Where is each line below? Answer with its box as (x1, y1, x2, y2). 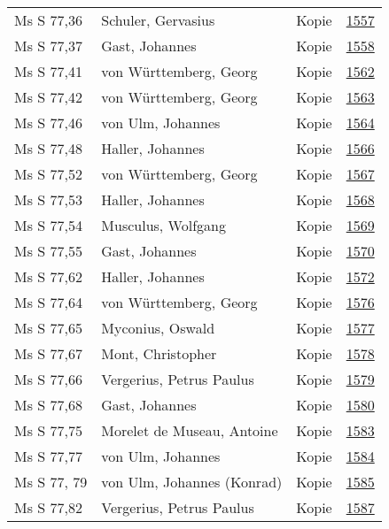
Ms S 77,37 (14, 35, 82, 56)
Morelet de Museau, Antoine (101, 420, 278, 441)
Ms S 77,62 (14, 266, 82, 287)
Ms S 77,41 (14, 61, 82, 81)
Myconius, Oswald (101, 318, 215, 338)
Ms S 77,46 (14, 112, 82, 133)
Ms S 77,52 (14, 164, 82, 184)
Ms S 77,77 (14, 446, 82, 466)
